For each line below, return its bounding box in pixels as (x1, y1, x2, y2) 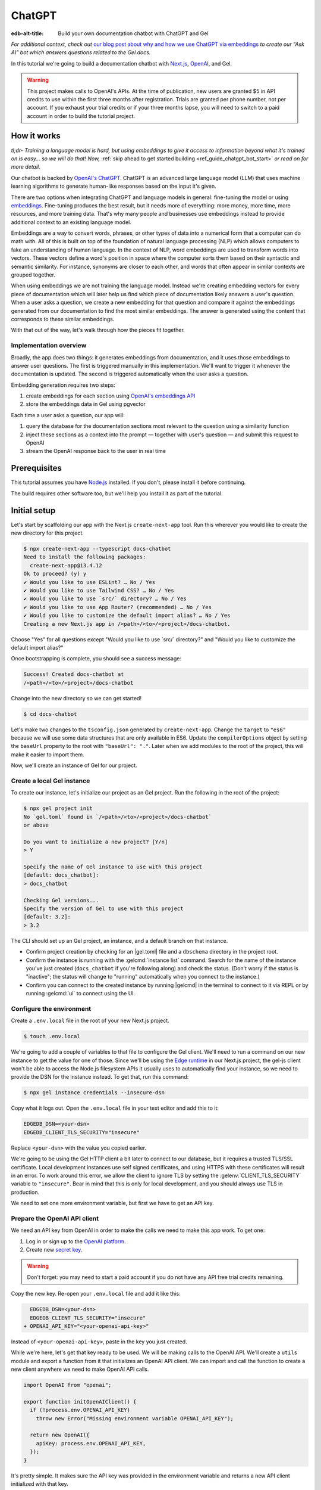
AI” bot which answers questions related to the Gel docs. (11, 49, 151, 56)
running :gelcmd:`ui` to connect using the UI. (26, 990, 136, 997)
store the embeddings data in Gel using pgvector (26, 401, 146, 408)
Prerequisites (11, 463, 62, 473)
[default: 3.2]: (23, 914, 71, 920)
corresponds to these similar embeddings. (11, 316, 115, 322)
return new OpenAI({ (30, 1432, 90, 1439)
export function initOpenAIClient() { (23, 1398, 137, 1405)
